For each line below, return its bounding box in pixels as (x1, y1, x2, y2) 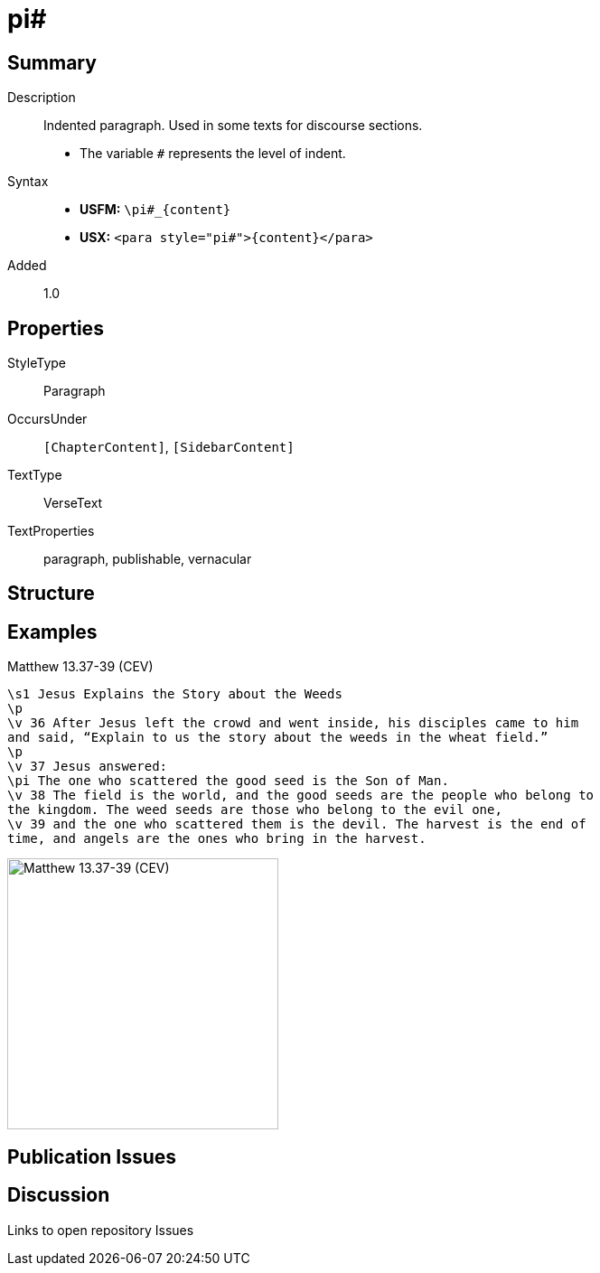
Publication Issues (7, 1145, 177, 1168)
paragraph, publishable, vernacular (43, 551, 252, 567)
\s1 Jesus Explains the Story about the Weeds (7, 687, 342, 702)
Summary (7, 51, 97, 74)
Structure (7, 582, 95, 605)
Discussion (7, 1184, 110, 1207)
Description (7, 89, 76, 106)
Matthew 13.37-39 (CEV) (7, 659, 154, 675)
